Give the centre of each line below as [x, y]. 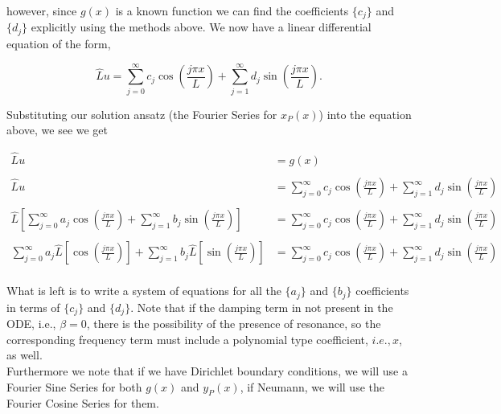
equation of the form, [59, 43]
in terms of [33, 307]
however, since [42, 10]
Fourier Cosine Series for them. [83, 403]
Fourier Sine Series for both [74, 386]
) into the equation [365, 114]
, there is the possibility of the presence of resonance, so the [234, 324]
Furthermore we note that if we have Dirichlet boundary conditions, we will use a [207, 370]
